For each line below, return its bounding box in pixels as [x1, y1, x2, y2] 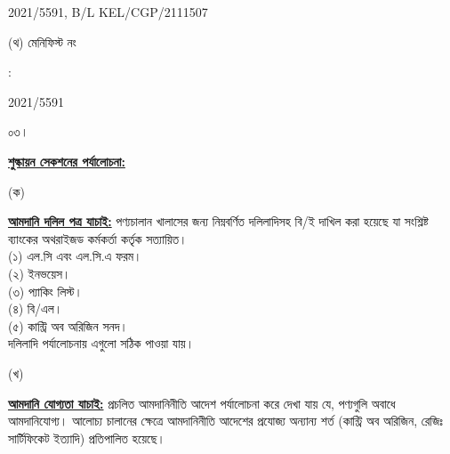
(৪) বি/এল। [8, 299, 63, 318]
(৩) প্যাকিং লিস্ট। [8, 281, 83, 300]
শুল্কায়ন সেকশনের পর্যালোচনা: [8, 151, 125, 170]
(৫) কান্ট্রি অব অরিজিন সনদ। [8, 316, 128, 335]
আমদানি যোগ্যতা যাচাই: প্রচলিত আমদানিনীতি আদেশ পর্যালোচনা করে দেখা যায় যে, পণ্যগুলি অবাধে [8, 393, 396, 412]
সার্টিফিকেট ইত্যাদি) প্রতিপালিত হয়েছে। [8, 428, 165, 447]
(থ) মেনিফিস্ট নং [8, 32, 76, 51]
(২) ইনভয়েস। [8, 263, 71, 282]
